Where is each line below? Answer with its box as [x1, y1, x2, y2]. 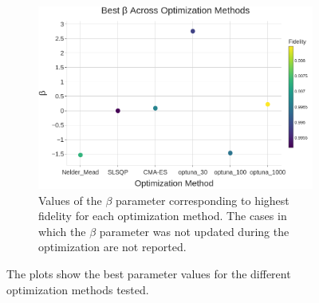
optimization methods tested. [6, 281, 149, 297]
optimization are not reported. [38, 238, 187, 255]
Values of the [38, 191, 102, 208]
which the [38, 222, 86, 239]
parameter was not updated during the [99, 222, 289, 239]
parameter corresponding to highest [116, 191, 289, 208]
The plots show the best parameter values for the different [6, 265, 291, 281]
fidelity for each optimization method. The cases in [38, 207, 287, 224]
